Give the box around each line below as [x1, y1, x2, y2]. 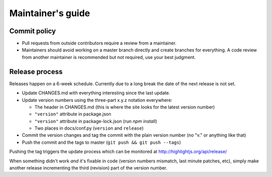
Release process [9, 67, 63, 76]
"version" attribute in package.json [34, 111, 111, 117]
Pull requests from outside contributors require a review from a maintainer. [22, 40, 177, 46]
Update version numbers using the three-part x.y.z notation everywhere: [22, 97, 173, 103]
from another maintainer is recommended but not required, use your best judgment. [22, 54, 196, 60]
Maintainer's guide [9, 8, 90, 19]
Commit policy [9, 27, 56, 35]
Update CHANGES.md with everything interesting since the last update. [22, 90, 171, 96]
